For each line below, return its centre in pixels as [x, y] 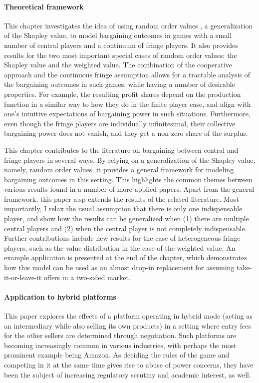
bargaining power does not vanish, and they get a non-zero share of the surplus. [126, 133]
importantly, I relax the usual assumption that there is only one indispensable [123, 208]
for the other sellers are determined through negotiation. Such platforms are [120, 335]
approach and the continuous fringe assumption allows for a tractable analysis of [127, 74]
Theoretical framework [44, 6]
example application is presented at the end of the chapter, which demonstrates [126, 257]
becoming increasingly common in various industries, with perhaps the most [120, 345]
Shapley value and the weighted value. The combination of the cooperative [118, 65]
